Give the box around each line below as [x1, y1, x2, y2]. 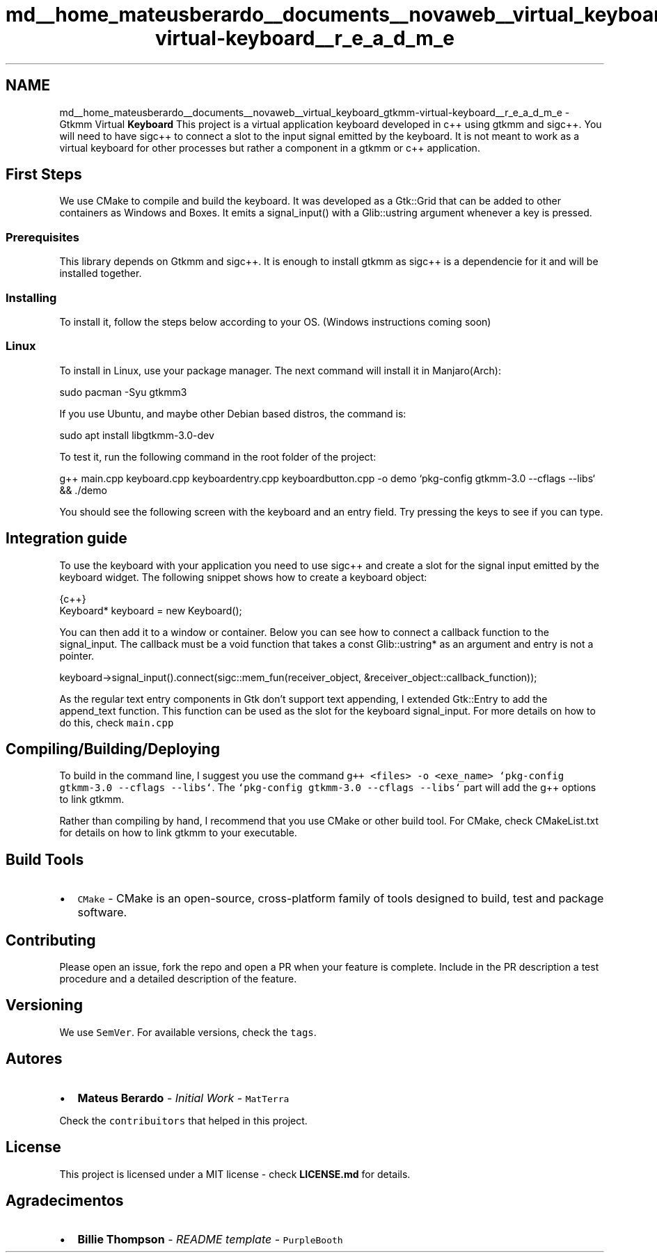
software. [77, 905, 127, 920]
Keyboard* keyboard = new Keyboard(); [59, 604, 242, 616]
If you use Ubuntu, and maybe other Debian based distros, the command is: [59, 407, 406, 420]
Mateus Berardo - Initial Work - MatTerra [77, 1090, 290, 1105]
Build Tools [6, 850, 84, 868]
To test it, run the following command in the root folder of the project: [59, 450, 377, 463]
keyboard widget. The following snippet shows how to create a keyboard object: [59, 571, 427, 583]
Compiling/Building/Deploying [6, 740, 220, 758]
